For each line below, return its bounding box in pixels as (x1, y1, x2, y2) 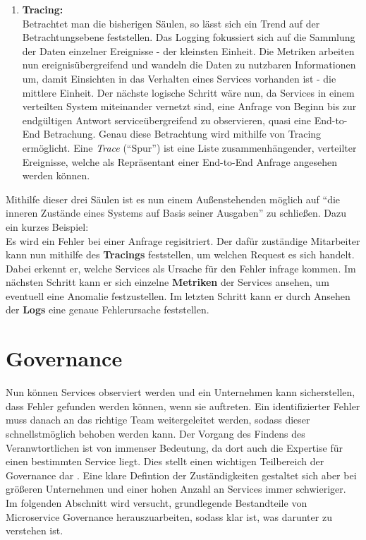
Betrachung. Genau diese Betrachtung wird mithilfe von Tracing (43, 126, 322, 141)
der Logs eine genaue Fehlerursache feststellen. (6, 302, 209, 317)
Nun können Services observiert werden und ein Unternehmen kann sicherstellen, (6, 385, 355, 400)
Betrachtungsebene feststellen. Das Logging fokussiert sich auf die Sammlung (22, 30, 355, 44)
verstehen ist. (6, 523, 63, 538)
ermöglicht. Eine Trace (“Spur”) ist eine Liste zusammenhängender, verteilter (22, 140, 357, 155)
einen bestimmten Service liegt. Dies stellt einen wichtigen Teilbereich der (6, 454, 324, 469)
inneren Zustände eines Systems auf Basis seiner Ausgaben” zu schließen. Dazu (6, 205, 346, 220)
